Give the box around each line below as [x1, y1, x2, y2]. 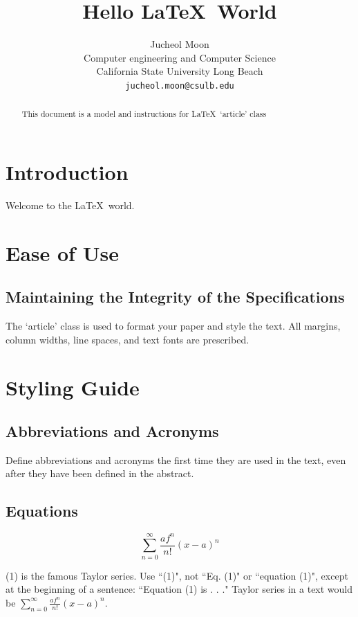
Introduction [6, 158, 129, 186]
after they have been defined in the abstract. [6, 466, 194, 481]
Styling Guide [6, 373, 140, 401]
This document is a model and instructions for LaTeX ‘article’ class [21, 108, 267, 120]
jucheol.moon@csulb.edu [125, 80, 234, 91]
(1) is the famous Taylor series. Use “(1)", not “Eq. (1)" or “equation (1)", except [6, 568, 348, 582]
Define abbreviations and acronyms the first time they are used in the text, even [6, 452, 346, 467]
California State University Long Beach [96, 64, 263, 78]
